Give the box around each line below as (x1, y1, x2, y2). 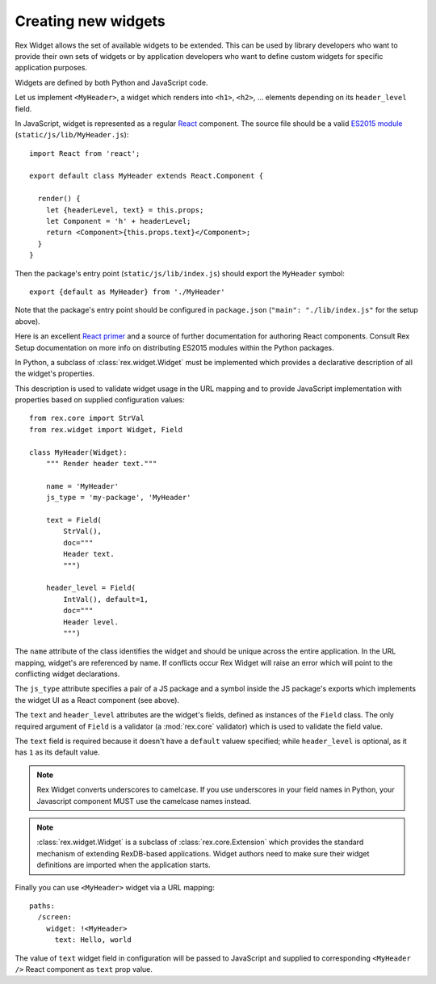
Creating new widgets (15, 12, 166, 30)
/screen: (37, 913, 73, 922)
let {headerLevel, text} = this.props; (45, 205, 204, 214)
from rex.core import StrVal (29, 414, 145, 423)
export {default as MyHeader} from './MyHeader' (29, 287, 225, 296)
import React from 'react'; (29, 149, 140, 158)
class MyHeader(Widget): (29, 448, 128, 456)
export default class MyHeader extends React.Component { (29, 171, 264, 181)
